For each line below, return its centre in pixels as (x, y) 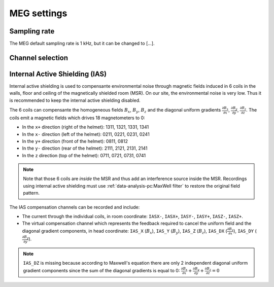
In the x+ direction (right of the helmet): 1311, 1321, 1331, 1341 (85, 127)
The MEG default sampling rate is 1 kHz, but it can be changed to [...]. (82, 44)
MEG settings (38, 13)
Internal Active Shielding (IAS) (58, 74)
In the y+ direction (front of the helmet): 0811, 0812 (75, 141)
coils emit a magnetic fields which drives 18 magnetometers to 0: (77, 118)
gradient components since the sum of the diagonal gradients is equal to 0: (101, 270)
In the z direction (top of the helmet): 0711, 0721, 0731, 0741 (84, 155)
